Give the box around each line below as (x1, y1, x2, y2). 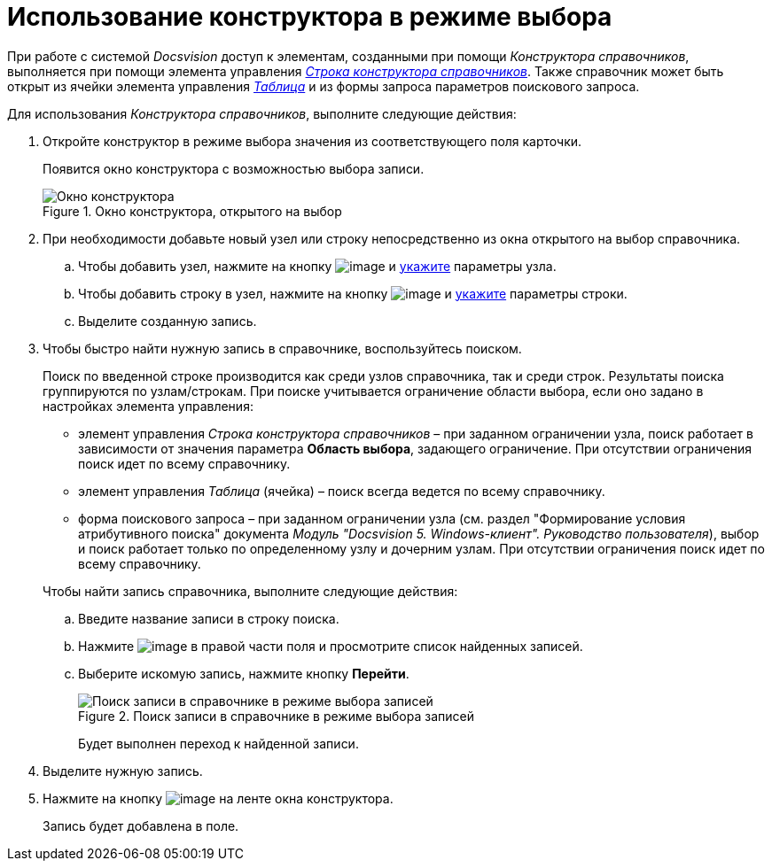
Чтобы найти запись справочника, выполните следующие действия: (43, 583, 458, 599)
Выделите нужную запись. (43, 763, 203, 779)
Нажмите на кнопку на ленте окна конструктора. (43, 790, 394, 806)
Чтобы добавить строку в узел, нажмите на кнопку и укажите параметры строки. (78, 285, 628, 301)
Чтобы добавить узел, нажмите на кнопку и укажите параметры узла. (78, 258, 557, 274)
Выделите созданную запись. (78, 313, 257, 329)
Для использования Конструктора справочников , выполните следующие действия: (7, 105, 517, 121)
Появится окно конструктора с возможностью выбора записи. (43, 160, 425, 176)
